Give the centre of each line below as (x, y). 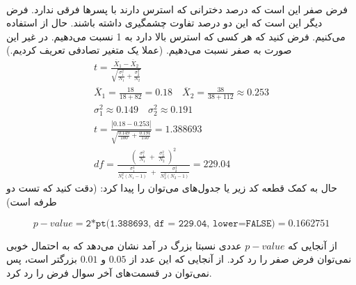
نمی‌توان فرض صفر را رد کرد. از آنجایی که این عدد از (241, 259)
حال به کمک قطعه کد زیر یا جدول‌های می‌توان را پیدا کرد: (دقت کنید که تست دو (172, 188)
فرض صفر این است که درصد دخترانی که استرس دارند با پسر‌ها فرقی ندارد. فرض (177, 9)
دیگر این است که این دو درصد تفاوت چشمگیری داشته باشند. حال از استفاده (164, 23)
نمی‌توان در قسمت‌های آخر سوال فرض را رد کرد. (109, 272)
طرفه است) (32, 201)
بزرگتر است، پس (42, 259)
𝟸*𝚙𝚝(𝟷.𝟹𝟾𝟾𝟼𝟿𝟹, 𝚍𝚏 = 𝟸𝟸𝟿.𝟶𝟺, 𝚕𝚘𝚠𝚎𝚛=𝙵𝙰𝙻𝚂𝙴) (180, 223)
